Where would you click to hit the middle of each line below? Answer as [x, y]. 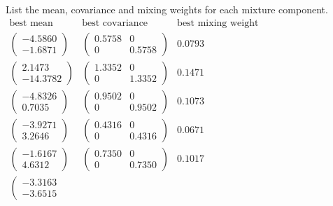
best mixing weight [218, 23]
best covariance [115, 23]
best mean [31, 23]
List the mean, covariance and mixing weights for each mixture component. [167, 9]
